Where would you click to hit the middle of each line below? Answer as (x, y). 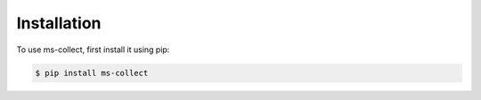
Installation (59, 23)
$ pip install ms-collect (92, 73)
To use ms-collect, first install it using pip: (93, 50)
